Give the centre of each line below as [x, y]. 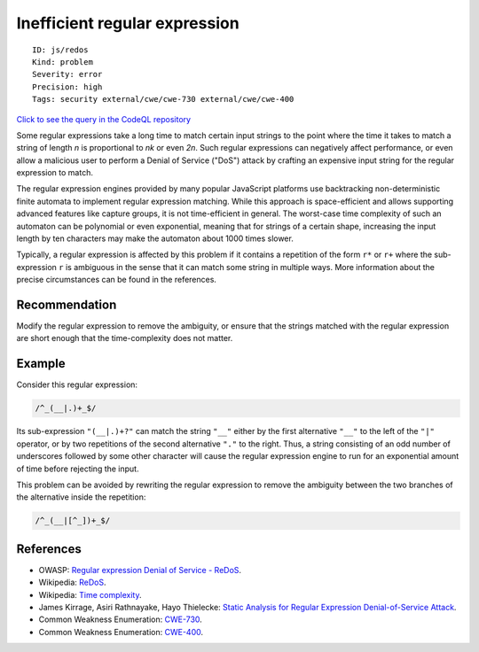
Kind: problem [63, 62]
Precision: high [67, 87]
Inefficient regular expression [128, 23]
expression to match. [55, 173]
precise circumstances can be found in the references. [117, 280]
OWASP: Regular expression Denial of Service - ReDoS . [140, 570]
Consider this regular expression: [77, 384]
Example [41, 364]
